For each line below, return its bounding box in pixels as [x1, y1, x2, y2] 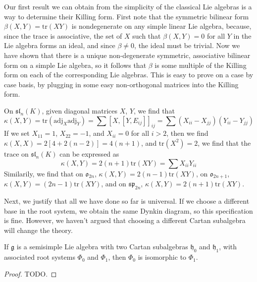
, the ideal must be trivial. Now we [134, 40, 240, 51]
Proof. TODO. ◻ [4, 268, 57, 279]
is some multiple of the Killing [154, 59, 247, 70]
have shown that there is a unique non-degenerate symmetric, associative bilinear [4, 50, 251, 60]
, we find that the [198, 137, 251, 148]
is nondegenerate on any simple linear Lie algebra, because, [71, 21, 252, 31]
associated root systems [4, 252, 75, 262]
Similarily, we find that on [4, 168, 83, 178]
